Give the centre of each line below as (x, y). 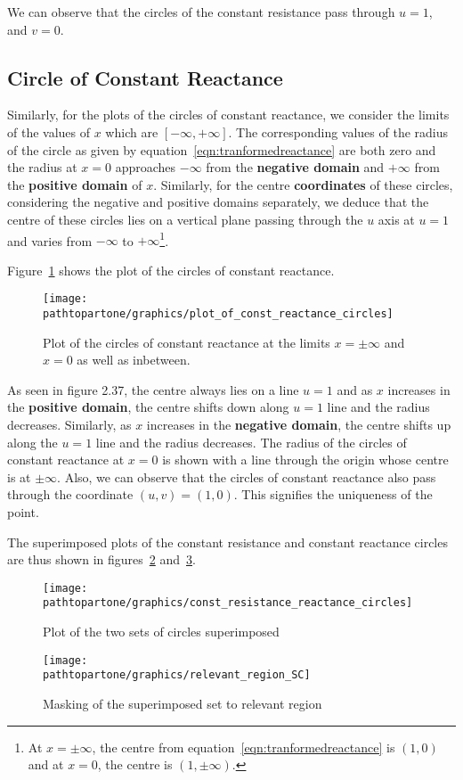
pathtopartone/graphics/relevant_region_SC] (177, 675)
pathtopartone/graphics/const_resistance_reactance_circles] (228, 603)
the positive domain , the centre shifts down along (148, 407)
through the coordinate (70, 494)
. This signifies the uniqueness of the (333, 494)
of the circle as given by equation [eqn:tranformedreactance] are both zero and (222, 149)
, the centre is (135, 764)
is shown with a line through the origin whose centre (305, 460)
